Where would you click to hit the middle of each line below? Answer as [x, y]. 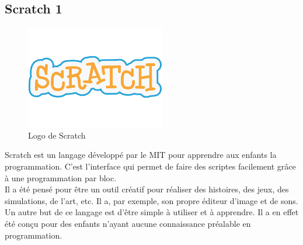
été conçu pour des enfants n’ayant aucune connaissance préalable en [128, 223]
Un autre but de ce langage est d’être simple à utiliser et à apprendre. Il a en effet [152, 212]
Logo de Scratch [57, 135]
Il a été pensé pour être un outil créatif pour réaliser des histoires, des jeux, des [147, 189]
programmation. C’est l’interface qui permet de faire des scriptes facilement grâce [150, 166]
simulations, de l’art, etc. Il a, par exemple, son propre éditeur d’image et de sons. [151, 200]
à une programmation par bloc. [61, 177]
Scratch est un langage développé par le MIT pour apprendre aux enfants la [141, 155]
